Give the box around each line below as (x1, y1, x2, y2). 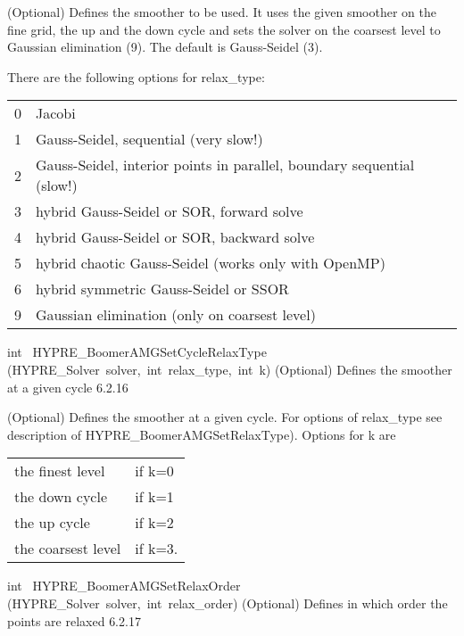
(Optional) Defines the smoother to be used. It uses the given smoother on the (7, 3, 436, 21)
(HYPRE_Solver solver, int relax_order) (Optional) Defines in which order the (7, 593, 448, 612)
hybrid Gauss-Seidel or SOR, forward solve (36, 201, 303, 222)
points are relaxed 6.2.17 (7, 611, 141, 630)
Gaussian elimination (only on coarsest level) (36, 304, 316, 326)
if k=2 (135, 512, 174, 533)
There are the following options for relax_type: (7, 67, 265, 86)
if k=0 (135, 460, 174, 482)
